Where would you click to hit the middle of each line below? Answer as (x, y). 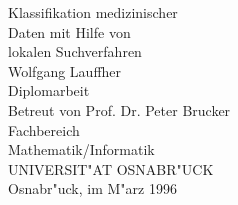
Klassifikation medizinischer (93, 12)
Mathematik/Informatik (81, 149)
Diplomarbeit (49, 90)
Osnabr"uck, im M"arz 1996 (92, 188)
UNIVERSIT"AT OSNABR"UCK (111, 168)
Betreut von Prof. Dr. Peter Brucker (119, 109)
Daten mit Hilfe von (69, 31)
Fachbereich (44, 129)
